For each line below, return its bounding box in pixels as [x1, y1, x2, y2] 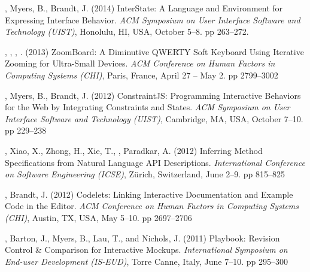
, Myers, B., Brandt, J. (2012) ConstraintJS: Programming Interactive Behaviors [5, 89, 301, 101]
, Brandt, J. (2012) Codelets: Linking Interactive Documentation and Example [5, 188, 293, 200]
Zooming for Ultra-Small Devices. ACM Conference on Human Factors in [5, 57, 275, 69]
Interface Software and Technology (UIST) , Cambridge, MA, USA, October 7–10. [5, 112, 303, 125]
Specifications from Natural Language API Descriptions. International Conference [5, 156, 305, 168]
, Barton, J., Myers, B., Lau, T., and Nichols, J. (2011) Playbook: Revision [5, 231, 280, 244]
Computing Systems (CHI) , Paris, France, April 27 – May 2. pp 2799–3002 [5, 68, 278, 81]
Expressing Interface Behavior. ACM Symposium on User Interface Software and [5, 13, 300, 26]
